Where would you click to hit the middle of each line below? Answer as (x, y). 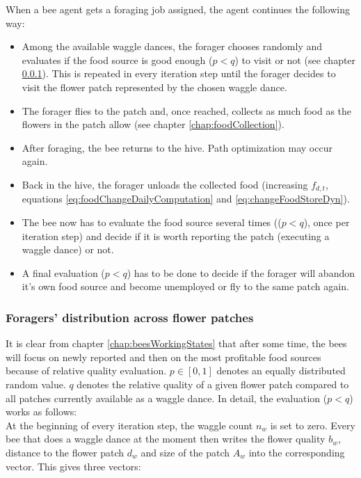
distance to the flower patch (65, 452)
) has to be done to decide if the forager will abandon (241, 272)
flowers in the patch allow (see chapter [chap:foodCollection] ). (153, 124)
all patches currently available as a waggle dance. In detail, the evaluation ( (167, 398)
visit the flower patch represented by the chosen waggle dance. (154, 87)
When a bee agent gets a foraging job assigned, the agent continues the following (178, 9)
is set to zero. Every (313, 425)
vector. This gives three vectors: (73, 466)
